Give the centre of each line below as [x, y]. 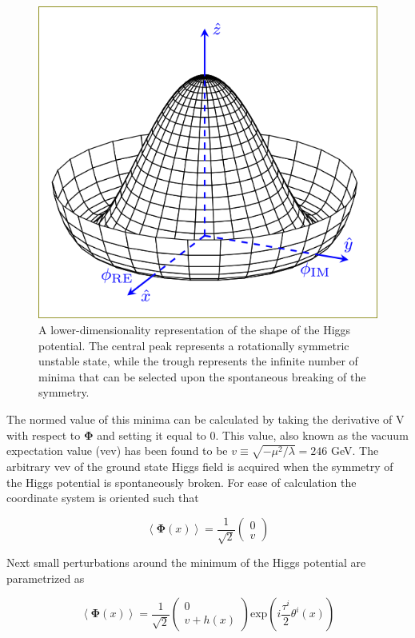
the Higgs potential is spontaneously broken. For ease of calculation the [182, 482]
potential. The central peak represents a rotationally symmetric [194, 345]
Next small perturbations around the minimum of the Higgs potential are [186, 562]
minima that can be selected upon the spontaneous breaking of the [202, 376]
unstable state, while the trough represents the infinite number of [198, 361]
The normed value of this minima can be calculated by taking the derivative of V [206, 419]
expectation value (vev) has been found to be [117, 451]
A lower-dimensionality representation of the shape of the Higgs [195, 330]
